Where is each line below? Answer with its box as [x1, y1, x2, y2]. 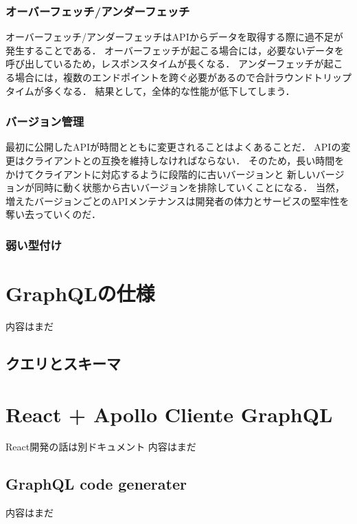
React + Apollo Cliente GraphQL [5, 400, 333, 428]
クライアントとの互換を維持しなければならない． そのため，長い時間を [24, 153, 345, 167]
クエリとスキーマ [5, 352, 121, 373]
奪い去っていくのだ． [5, 207, 101, 221]
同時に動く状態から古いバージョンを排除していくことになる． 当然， [34, 180, 345, 195]
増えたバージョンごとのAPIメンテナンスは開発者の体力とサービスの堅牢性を [5, 193, 349, 208]
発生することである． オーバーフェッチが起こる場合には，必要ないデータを [5, 43, 345, 57]
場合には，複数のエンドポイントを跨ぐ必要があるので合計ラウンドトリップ [14, 70, 352, 84]
